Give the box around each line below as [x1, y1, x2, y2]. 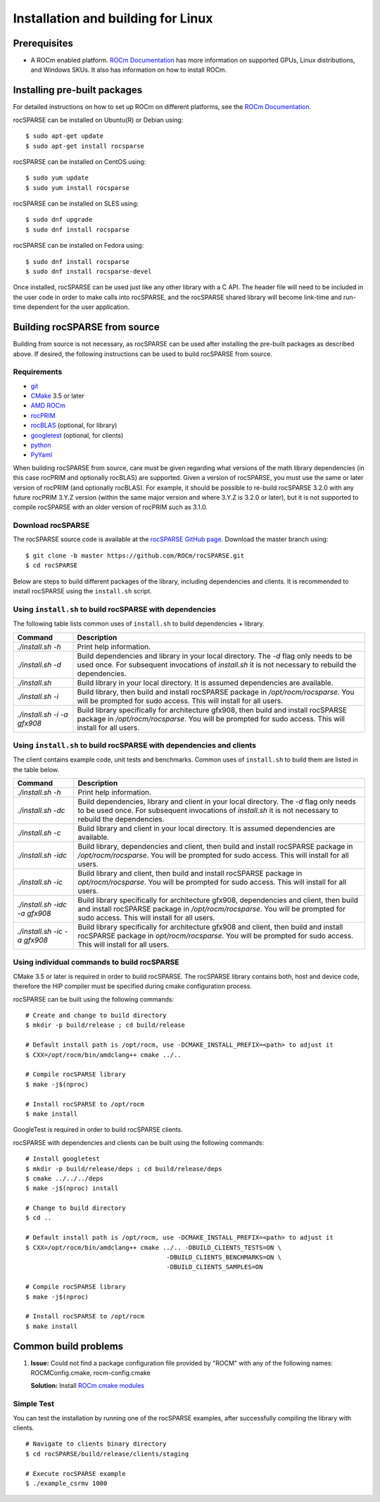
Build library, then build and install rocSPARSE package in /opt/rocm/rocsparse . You [77, 687, 355, 697]
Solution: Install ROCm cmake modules [30, 1382, 144, 1390]
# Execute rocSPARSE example [25, 1470, 126, 1477]
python [30, 441, 51, 449]
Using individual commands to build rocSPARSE [13, 957, 179, 967]
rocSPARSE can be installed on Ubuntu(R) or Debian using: [13, 115, 184, 124]
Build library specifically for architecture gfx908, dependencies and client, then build [77, 895, 359, 905]
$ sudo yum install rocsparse [25, 184, 130, 191]
